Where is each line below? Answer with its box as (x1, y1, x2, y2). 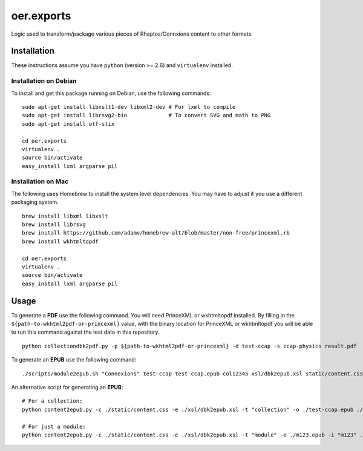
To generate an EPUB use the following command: (11, 356, 137, 363)
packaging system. (11, 198, 59, 206)
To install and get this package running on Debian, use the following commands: (11, 89, 211, 97)
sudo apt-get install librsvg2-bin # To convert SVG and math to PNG (22, 112, 271, 119)
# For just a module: (22, 423, 86, 430)
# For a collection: (22, 398, 83, 404)
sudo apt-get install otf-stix (22, 120, 115, 127)
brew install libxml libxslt (22, 212, 108, 219)
